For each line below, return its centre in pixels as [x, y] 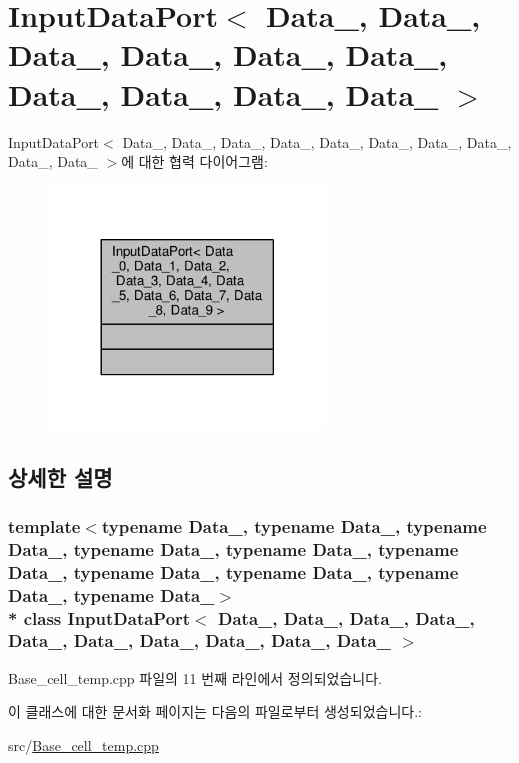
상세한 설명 [60, 476]
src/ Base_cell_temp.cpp [83, 744]
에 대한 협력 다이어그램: [194, 161]
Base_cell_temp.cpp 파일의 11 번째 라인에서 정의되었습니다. [195, 677]
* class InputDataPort [99, 617]
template [44, 525]
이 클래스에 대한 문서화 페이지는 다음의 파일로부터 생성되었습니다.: [215, 711]
